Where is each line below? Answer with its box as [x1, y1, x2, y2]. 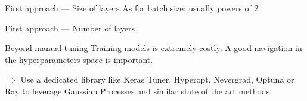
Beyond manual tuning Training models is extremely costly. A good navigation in [5, 42, 302, 54]
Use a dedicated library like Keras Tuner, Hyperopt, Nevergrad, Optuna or [20, 73, 294, 86]
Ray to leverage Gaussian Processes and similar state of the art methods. [5, 84, 272, 97]
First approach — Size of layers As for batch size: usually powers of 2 [5, 2, 259, 14]
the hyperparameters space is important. [5, 53, 153, 65]
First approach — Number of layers [5, 21, 135, 34]
